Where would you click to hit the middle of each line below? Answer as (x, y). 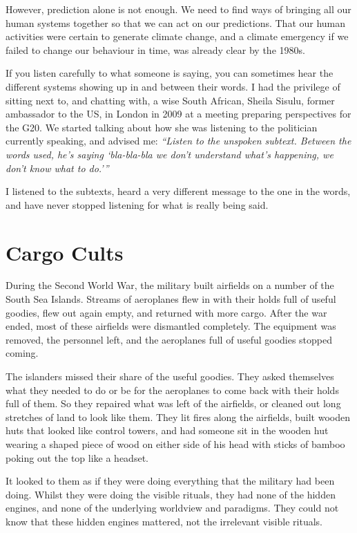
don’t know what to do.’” (57, 168)
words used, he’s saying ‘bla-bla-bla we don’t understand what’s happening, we (170, 154)
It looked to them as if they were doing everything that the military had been (170, 481)
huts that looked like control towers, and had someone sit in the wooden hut (167, 430)
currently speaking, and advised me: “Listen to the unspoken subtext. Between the (178, 141)
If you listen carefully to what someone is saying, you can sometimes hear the (170, 73)
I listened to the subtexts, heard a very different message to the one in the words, (178, 191)
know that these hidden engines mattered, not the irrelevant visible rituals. (164, 521)
